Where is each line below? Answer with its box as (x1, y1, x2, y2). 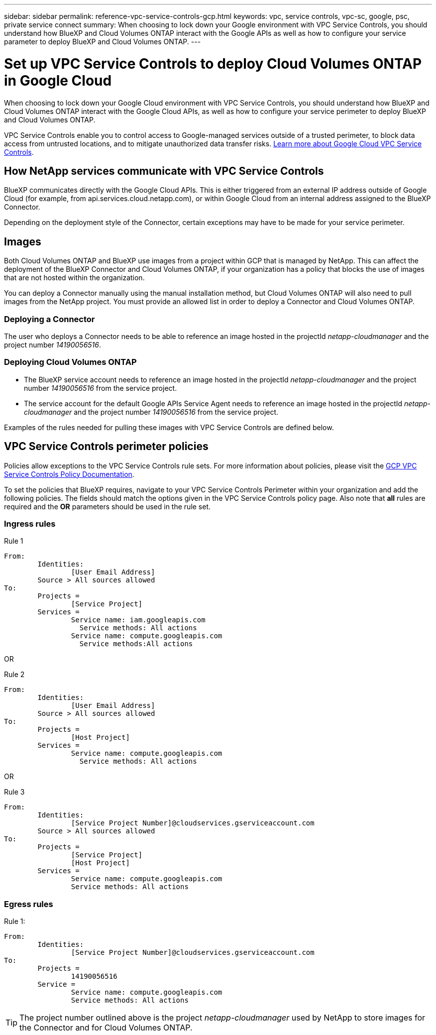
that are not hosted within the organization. (4, 273, 145, 282)
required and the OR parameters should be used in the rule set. (4, 502, 211, 511)
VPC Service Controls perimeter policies (4, 440, 209, 453)
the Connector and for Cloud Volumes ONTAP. (19, 1023, 193, 1033)
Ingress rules (4, 518, 56, 529)
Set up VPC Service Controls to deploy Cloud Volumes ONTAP (4, 55, 422, 72)
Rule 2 (4, 670, 25, 679)
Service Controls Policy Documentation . (4, 469, 134, 478)
